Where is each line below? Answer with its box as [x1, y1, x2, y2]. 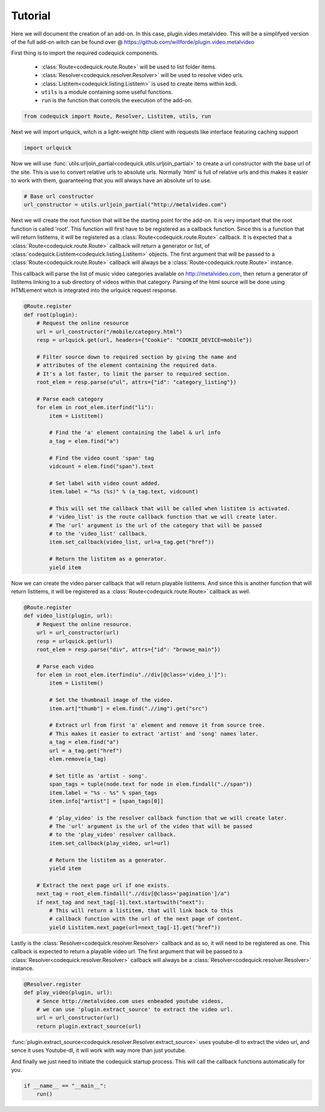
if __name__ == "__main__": [23, 1083, 107, 1089]
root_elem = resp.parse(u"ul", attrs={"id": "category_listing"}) [36, 378, 237, 385]
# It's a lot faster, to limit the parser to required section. [36, 370, 231, 377]
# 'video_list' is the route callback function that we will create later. [49, 513, 278, 520]
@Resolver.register [23, 981, 81, 987]
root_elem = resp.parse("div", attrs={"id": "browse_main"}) [36, 646, 221, 653]
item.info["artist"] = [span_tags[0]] [49, 797, 164, 805]
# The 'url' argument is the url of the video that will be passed [49, 823, 253, 830]
